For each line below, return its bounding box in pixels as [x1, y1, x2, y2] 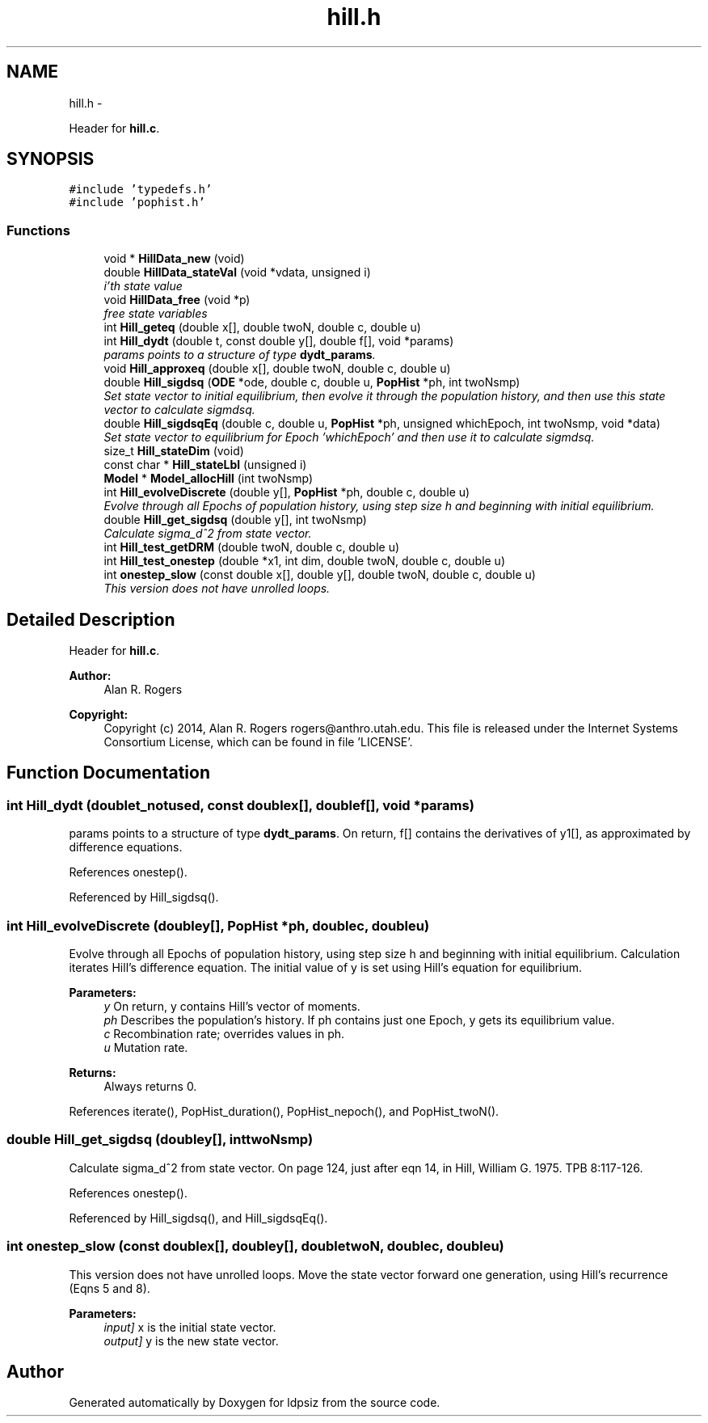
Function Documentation [6, 762, 210, 783]
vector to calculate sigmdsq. [103, 403, 255, 417]
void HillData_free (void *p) [103, 293, 251, 307]
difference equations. [69, 840, 183, 855]
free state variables [103, 306, 208, 321]
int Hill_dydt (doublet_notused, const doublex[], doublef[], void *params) [6, 796, 474, 813]
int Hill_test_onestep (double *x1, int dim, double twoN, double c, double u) [103, 554, 506, 568]
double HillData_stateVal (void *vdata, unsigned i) [103, 265, 371, 280]
